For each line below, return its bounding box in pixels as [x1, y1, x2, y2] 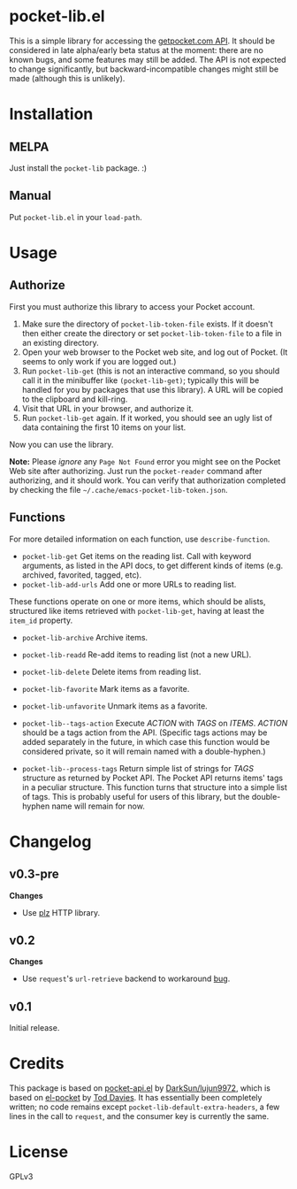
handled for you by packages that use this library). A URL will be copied [21, 384, 284, 395]
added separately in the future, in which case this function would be [21, 736, 270, 747]
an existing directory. [21, 337, 99, 348]
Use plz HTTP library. [21, 907, 100, 917]
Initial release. [9, 1023, 60, 1033]
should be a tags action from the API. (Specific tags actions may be [21, 727, 268, 738]
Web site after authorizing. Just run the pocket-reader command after [9, 465, 263, 476]
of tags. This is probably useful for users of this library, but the [21, 791, 250, 802]
